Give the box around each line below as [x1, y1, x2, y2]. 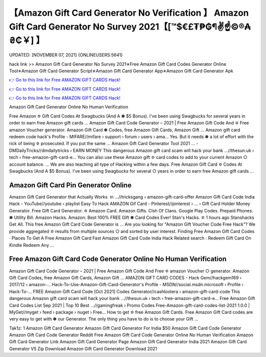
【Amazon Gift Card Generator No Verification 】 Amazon [9, 7, 249, 18]
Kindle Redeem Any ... [9, 242, 54, 248]
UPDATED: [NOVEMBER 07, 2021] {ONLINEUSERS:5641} [9, 52, 123, 58]
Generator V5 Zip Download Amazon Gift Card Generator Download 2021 [9, 346, 157, 352]
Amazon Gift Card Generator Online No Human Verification [9, 104, 128, 110]
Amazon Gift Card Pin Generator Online [9, 181, 132, 189]
